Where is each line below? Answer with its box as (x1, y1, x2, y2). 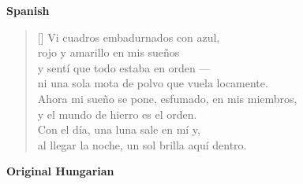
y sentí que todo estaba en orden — (37, 59, 211, 75)
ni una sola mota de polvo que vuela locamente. (37, 75, 268, 91)
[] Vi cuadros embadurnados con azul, (37, 28, 220, 45)
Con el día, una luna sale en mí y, (37, 121, 200, 138)
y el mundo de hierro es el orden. (37, 105, 197, 122)
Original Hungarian (6, 163, 114, 179)
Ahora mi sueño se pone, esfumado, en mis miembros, (37, 90, 297, 106)
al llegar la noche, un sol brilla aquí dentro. (37, 136, 247, 153)
